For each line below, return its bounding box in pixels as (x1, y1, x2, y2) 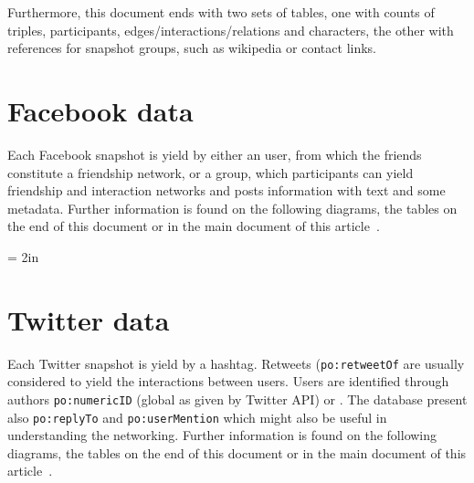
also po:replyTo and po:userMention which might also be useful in (7, 407, 387, 426)
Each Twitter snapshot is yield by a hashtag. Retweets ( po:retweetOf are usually (7, 353, 465, 373)
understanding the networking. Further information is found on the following (7, 425, 437, 445)
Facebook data (7, 91, 194, 129)
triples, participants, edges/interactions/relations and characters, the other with (7, 20, 454, 39)
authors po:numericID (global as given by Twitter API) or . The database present (7, 389, 468, 408)
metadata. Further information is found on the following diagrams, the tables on (7, 198, 458, 217)
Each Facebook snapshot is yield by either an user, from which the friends (7, 144, 422, 163)
